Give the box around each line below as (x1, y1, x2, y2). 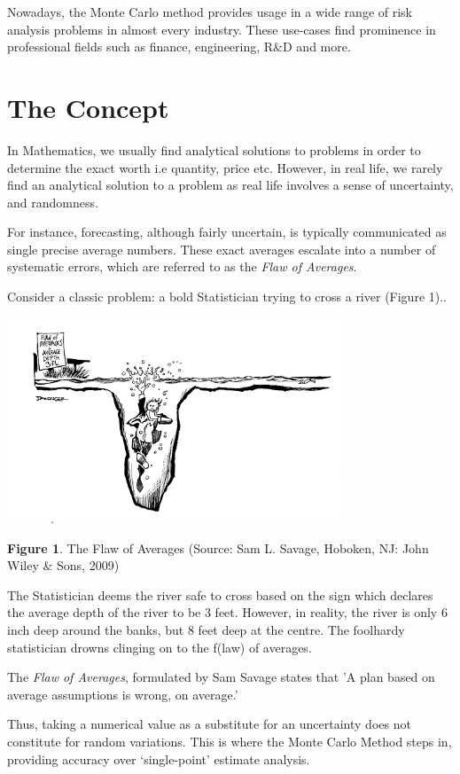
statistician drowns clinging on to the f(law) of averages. (7, 637, 312, 656)
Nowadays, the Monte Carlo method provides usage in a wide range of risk (7, 3, 413, 20)
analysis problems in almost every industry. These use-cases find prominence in (7, 20, 436, 38)
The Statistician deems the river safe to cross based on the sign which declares (7, 585, 433, 604)
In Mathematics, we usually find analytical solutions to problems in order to (7, 140, 421, 159)
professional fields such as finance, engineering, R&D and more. (7, 37, 351, 56)
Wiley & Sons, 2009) (7, 556, 120, 575)
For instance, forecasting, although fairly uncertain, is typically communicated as (7, 223, 447, 241)
